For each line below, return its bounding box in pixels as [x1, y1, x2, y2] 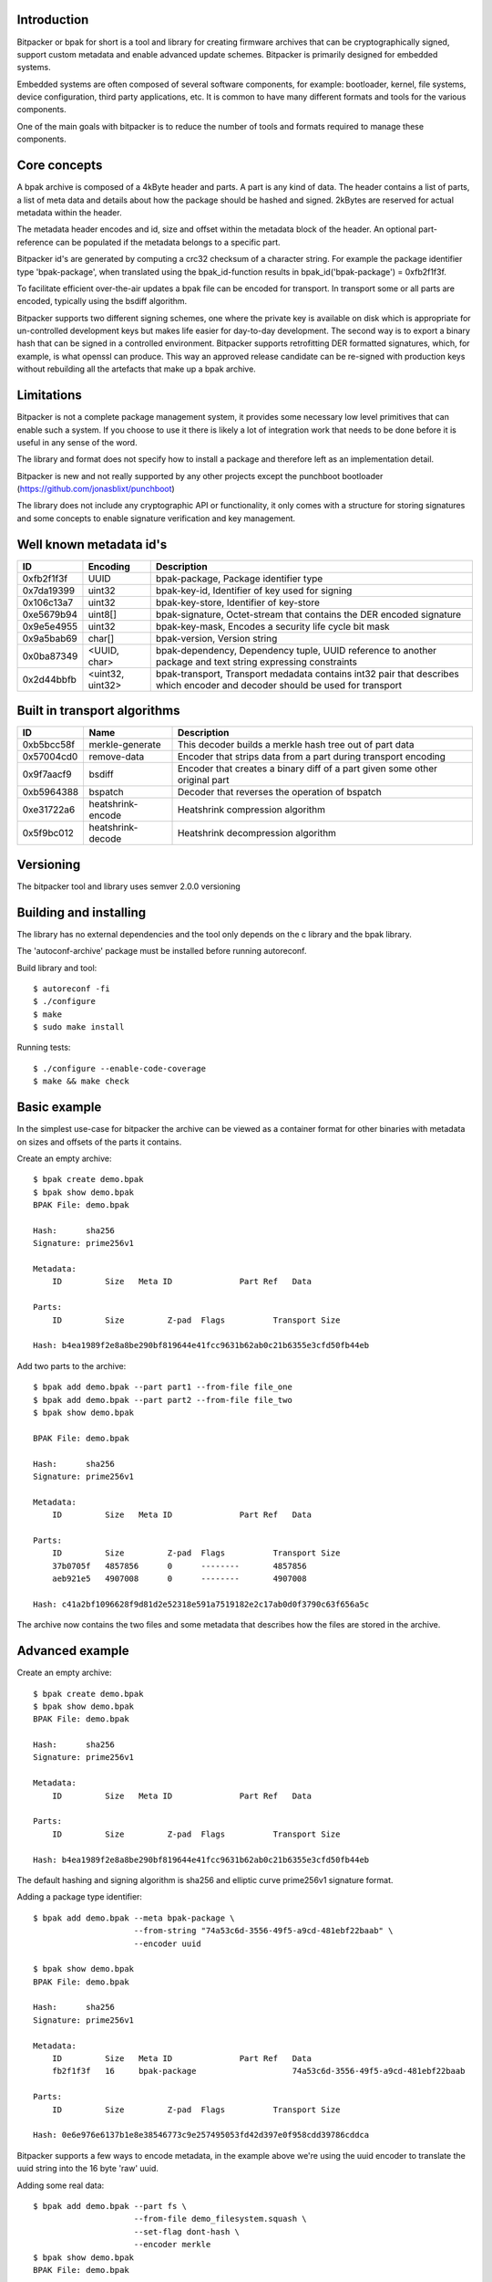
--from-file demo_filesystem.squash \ [133, 2214, 307, 2224]
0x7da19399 [22, 584, 76, 597]
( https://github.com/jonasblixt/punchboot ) [16, 484, 175, 495]
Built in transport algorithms [16, 703, 180, 718]
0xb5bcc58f [22, 738, 76, 751]
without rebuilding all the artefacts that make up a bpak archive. [16, 363, 257, 374]
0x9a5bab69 [22, 632, 77, 644]
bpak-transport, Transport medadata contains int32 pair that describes [155, 667, 459, 680]
